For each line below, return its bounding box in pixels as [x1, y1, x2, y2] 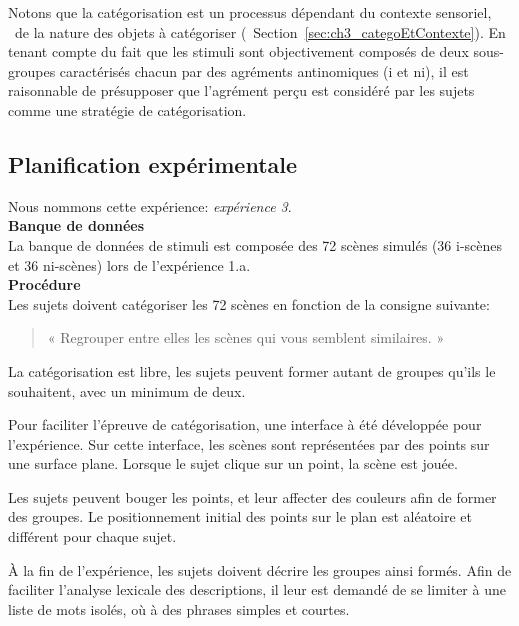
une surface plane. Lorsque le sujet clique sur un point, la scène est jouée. [8, 453, 458, 474]
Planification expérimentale [8, 148, 298, 179]
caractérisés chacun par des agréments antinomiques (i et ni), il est [59, 60, 469, 81]
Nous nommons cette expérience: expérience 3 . [8, 195, 292, 216]
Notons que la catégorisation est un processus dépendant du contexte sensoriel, [8, 2, 492, 22]
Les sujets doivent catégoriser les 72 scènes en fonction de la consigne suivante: [8, 293, 490, 314]
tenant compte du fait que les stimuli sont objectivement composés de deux [8, 41, 469, 62]
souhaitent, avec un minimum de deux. [8, 380, 246, 401]
